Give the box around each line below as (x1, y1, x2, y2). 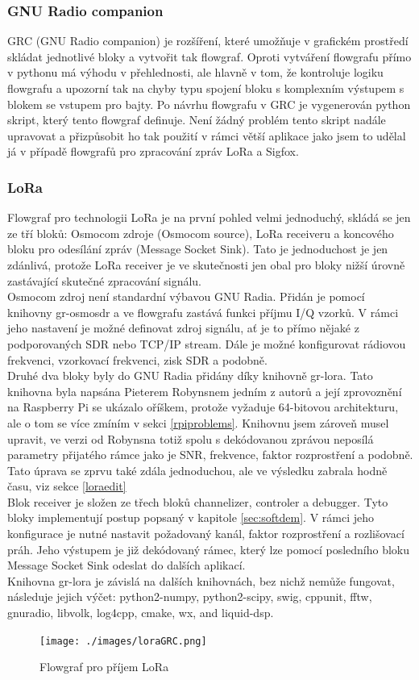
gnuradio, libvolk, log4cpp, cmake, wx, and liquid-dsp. (7, 604, 274, 621)
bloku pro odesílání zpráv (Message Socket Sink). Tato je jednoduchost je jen (7, 240, 388, 257)
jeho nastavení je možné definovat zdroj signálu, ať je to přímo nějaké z (7, 319, 359, 336)
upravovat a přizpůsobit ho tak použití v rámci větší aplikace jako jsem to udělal (7, 127, 406, 144)
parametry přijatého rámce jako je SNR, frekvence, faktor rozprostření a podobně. (7, 446, 413, 463)
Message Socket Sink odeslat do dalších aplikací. (7, 557, 246, 574)
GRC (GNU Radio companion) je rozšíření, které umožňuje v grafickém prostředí (7, 32, 409, 49)
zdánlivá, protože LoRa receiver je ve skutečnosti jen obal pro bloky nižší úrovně (7, 256, 405, 273)
